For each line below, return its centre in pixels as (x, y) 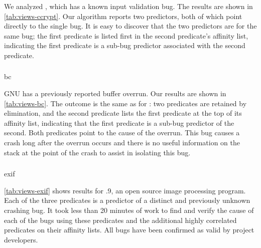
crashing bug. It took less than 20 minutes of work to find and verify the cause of (129, 210)
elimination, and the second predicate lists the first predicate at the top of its (123, 113)
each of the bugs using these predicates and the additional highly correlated (120, 220)
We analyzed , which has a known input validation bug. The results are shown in (128, 6)
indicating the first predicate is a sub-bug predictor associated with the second (125, 45)
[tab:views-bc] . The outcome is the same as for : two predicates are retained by (125, 103)
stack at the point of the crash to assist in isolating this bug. (97, 152)
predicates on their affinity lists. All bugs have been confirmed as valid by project (129, 230)
